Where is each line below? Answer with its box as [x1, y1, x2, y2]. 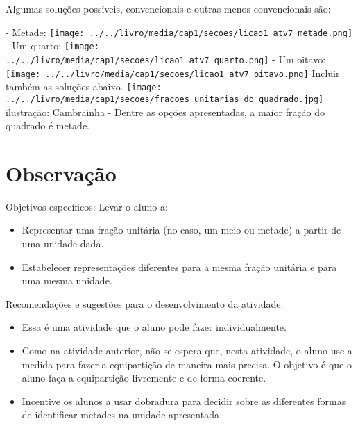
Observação [6, 158, 117, 187]
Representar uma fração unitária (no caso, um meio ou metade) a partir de [22, 222, 341, 237]
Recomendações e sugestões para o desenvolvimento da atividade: [6, 296, 284, 311]
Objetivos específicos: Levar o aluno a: [6, 199, 168, 213]
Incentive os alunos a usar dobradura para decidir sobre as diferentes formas [22, 393, 346, 408]
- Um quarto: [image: [6, 38, 99, 53]
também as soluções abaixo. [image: [6, 79, 162, 94]
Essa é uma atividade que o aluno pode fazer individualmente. [22, 320, 287, 334]
